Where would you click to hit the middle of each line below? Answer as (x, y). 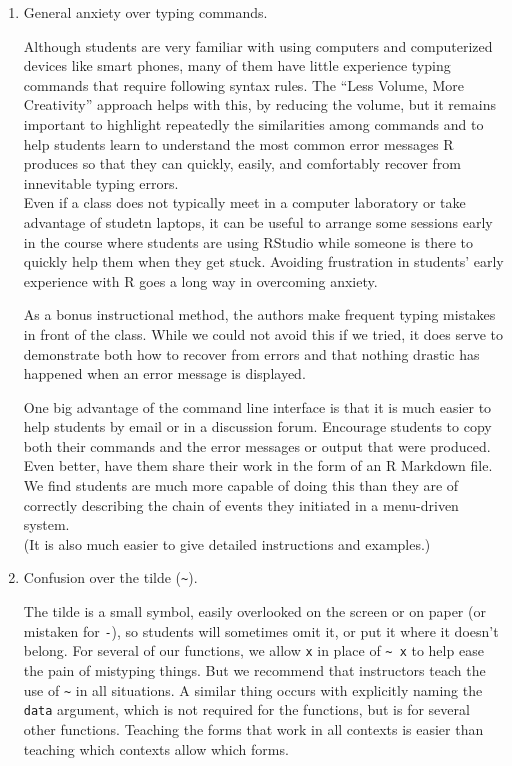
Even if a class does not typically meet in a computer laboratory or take (244, 202)
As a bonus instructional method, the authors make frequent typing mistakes (259, 314)
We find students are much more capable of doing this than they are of (241, 485)
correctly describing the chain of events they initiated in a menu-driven (241, 504)
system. (46, 524)
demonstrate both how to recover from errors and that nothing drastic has (251, 353)
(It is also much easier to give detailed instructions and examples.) (227, 543)
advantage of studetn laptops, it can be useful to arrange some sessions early (258, 221)
